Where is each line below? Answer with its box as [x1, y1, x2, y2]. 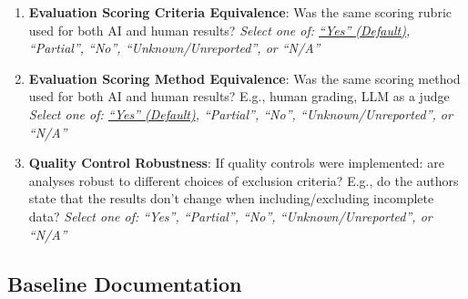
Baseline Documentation [7, 269, 242, 297]
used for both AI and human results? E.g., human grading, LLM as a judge [28, 87, 450, 106]
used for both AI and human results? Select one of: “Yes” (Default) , [28, 20, 411, 39]
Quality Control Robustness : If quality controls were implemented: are [28, 153, 444, 172]
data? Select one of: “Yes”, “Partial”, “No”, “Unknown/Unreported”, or [28, 206, 432, 225]
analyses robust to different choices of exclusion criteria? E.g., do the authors [28, 170, 459, 190]
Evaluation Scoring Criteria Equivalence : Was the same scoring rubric [28, 3, 452, 21]
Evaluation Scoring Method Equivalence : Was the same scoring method [28, 68, 461, 88]
